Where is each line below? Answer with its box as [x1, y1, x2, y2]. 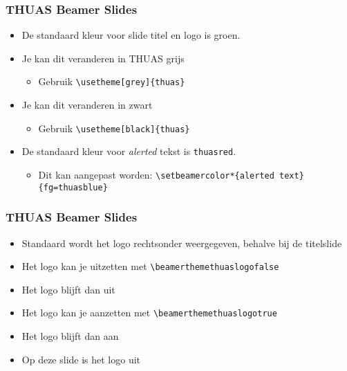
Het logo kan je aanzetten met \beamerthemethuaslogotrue [21, 305, 277, 320]
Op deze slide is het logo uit [21, 352, 141, 366]
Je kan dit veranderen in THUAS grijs [21, 51, 185, 65]
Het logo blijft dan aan [21, 329, 119, 343]
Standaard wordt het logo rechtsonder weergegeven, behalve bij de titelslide [21, 235, 342, 250]
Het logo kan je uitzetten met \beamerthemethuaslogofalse [21, 259, 279, 273]
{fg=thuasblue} [38, 182, 108, 192]
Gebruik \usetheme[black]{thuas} [38, 120, 190, 135]
